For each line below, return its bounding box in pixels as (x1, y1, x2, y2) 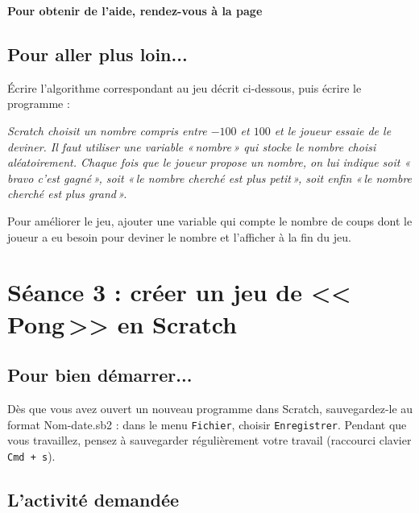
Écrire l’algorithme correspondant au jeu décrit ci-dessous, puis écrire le (7, 79, 362, 96)
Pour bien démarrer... (7, 362, 193, 387)
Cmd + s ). (7, 447, 56, 464)
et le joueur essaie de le (274, 122, 392, 139)
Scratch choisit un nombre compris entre (7, 122, 207, 139)
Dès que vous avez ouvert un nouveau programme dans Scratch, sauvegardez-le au (7, 399, 413, 416)
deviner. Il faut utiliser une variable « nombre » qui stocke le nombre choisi (7, 138, 376, 155)
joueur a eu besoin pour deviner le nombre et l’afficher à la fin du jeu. (7, 228, 351, 245)
